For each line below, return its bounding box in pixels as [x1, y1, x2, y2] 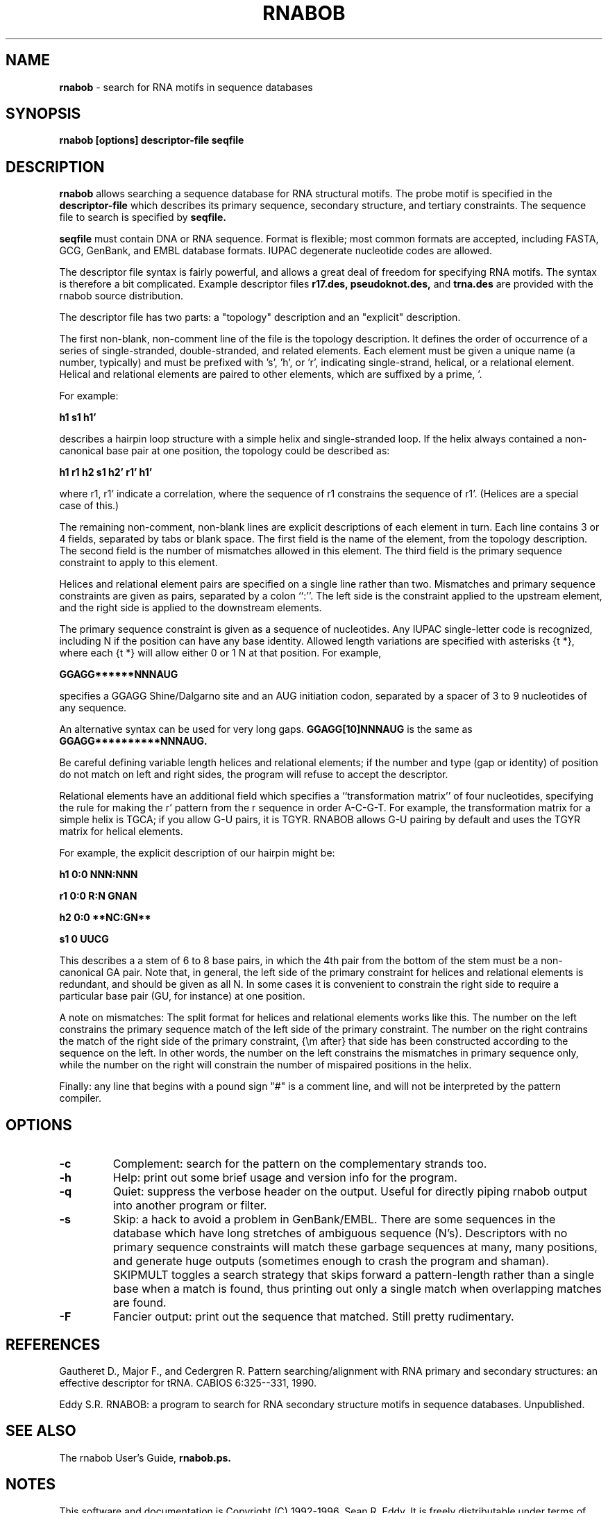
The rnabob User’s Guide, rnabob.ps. [59, 1451, 231, 1464]
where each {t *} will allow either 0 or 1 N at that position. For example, [59, 647, 382, 659]
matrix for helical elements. [59, 825, 183, 838]
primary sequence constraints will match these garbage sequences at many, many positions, [112, 1240, 598, 1255]
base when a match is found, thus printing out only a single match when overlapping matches [112, 1282, 602, 1296]
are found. [112, 1296, 167, 1310]
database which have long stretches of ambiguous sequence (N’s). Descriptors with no [112, 1226, 568, 1241]
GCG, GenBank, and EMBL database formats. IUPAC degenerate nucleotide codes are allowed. [59, 245, 492, 257]
